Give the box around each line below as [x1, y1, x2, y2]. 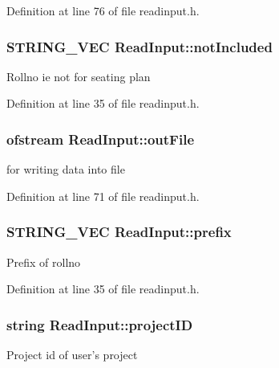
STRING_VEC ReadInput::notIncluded [6, 36, 273, 56]
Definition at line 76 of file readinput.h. [6, 2, 200, 18]
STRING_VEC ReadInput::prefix [6, 222, 232, 242]
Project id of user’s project [6, 346, 138, 363]
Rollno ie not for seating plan [6, 67, 151, 84]
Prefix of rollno [6, 253, 81, 270]
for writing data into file [6, 161, 125, 178]
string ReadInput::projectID [6, 314, 193, 334]
